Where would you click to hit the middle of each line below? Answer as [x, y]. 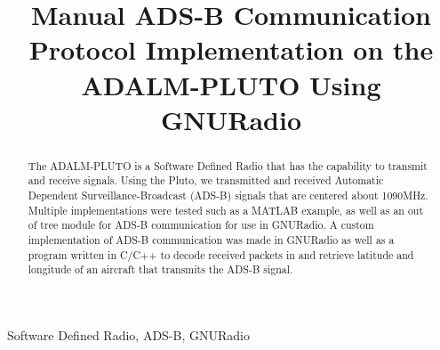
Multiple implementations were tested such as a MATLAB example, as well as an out [226, 210]
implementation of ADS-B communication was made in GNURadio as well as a [211, 240]
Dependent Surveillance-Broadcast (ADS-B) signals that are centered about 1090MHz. [228, 195]
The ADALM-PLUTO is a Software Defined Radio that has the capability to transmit [228, 165]
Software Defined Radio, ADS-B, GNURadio [128, 334]
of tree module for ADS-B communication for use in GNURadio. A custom [201, 225]
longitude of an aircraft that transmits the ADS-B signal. [160, 269]
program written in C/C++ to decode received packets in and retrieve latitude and [221, 254]
